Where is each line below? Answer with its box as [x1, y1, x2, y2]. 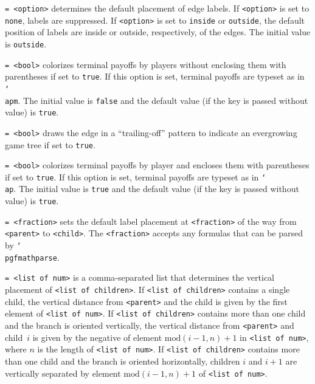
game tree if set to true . [5, 138, 95, 151]
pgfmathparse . [5, 250, 60, 263]
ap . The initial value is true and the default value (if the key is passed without [5, 182, 299, 195]
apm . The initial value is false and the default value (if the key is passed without [5, 94, 308, 106]
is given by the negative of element [32, 331, 162, 343]
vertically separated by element [5, 366, 121, 379]
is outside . [5, 37, 47, 50]
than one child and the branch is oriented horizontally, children [5, 355, 240, 367]
